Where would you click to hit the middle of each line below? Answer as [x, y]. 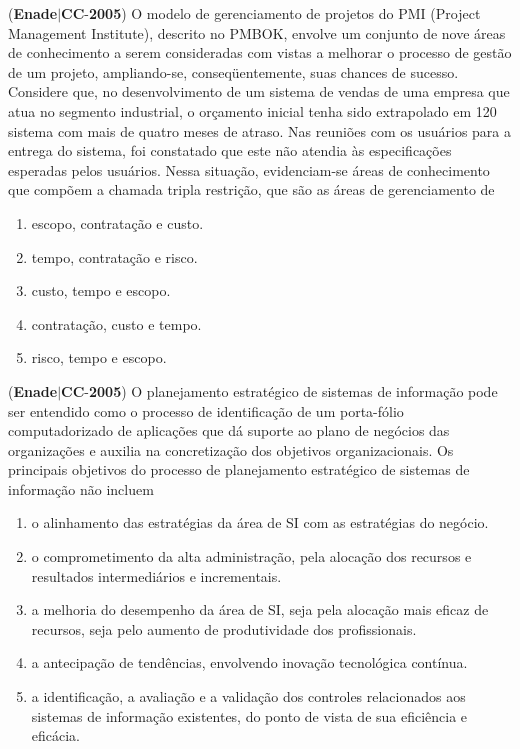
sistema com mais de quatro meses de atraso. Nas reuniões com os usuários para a [259, 130]
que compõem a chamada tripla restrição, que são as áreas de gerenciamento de [251, 189]
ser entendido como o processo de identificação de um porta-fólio [206, 410]
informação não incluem [81, 488]
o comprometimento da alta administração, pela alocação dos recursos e [251, 556]
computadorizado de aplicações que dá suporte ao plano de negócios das [229, 430]
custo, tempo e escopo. [101, 290]
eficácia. [56, 735]
